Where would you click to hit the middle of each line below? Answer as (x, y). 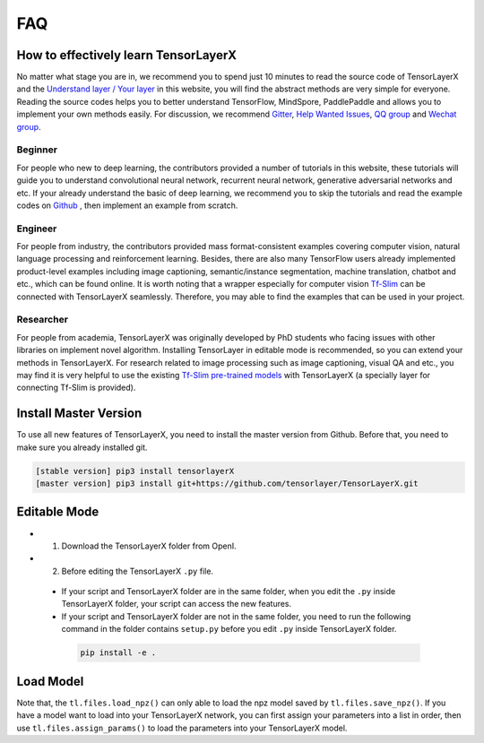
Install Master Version (79, 414)
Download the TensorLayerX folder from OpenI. (149, 546)
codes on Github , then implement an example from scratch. (127, 205)
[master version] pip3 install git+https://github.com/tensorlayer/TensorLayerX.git (227, 484)
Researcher (43, 320)
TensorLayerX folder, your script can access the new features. (177, 604)
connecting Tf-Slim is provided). (76, 388)
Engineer (37, 229)
